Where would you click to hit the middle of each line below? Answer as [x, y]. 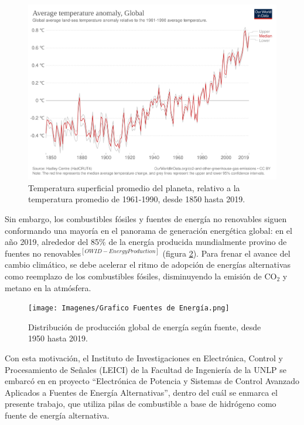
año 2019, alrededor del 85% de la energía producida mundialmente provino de [146, 242]
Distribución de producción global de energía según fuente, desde [145, 326]
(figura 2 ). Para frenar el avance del [226, 253]
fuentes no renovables [43, 253]
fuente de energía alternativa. [57, 415]
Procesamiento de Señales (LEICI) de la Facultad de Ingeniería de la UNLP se [146, 369]
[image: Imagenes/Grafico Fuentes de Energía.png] [129, 308]
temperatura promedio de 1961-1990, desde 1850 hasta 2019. [137, 199]
